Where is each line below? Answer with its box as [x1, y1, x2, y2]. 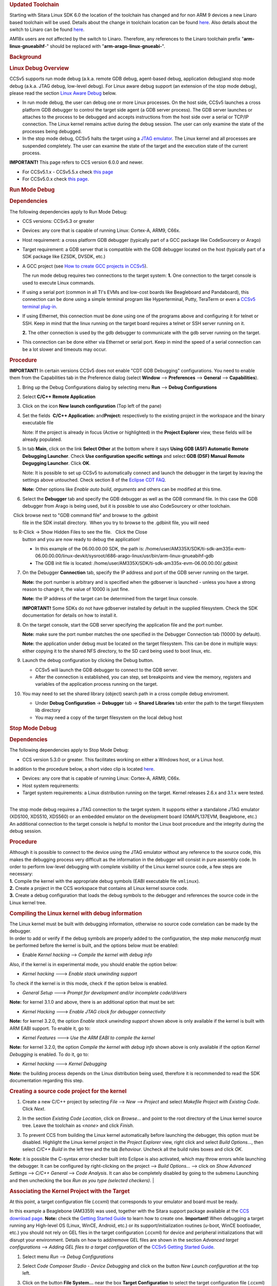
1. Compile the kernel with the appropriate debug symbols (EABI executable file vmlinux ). [9, 878, 200, 884]
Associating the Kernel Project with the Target [9, 1187, 130, 1194]
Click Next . [22, 1106, 46, 1112]
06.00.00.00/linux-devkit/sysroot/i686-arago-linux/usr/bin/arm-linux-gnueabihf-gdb [35, 553, 214, 559]
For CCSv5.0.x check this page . [22, 176, 89, 182]
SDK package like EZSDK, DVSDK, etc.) [22, 254, 106, 260]
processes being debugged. [22, 128, 82, 134]
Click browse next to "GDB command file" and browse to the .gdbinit [13, 512, 159, 519]
